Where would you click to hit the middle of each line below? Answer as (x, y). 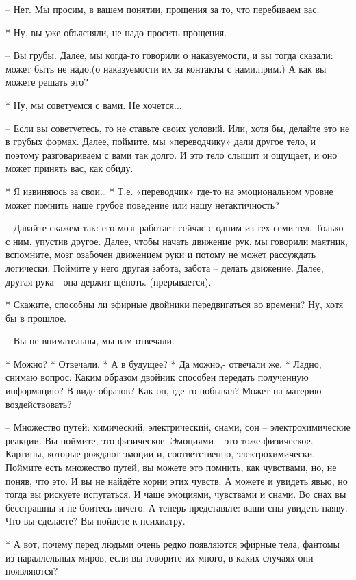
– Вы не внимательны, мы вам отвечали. (90, 341)
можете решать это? (47, 82)
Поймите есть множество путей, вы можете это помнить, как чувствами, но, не (171, 467)
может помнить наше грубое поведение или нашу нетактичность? (142, 204)
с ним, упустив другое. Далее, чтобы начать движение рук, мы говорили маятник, (177, 241)
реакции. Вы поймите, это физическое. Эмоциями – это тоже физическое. (160, 440)
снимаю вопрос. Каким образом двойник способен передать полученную (157, 377)
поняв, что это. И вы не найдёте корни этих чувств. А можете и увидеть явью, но (177, 480)
